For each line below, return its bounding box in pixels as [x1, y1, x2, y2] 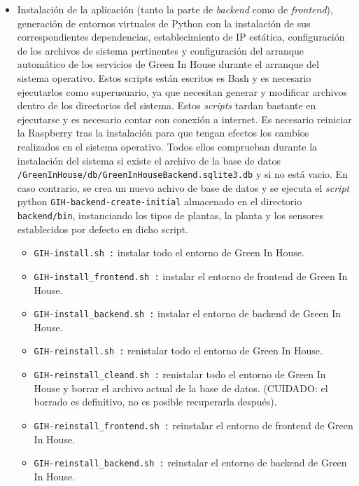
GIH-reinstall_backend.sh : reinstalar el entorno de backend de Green [34, 455, 347, 470]
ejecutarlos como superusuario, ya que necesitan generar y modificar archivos [17, 84, 347, 99]
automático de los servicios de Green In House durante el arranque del [17, 57, 319, 71]
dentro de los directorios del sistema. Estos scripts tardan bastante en [17, 98, 316, 113]
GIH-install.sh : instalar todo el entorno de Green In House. [34, 245, 304, 260]
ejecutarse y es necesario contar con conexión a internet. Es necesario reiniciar [17, 111, 352, 126]
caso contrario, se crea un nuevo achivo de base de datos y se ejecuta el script [17, 180, 350, 195]
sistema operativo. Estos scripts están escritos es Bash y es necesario [17, 70, 311, 85]
